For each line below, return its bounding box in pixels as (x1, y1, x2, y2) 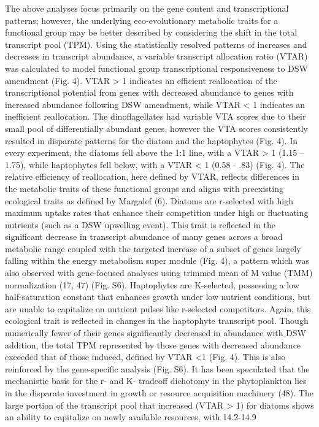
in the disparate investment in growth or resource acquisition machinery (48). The (5, 387, 313, 399)
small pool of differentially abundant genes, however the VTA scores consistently (5, 121, 308, 134)
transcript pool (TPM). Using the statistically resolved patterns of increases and (5, 37, 307, 50)
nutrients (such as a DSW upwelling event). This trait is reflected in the (5, 218, 275, 231)
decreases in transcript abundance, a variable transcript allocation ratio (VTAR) (5, 50, 308, 63)
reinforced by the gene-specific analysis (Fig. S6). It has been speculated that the (5, 362, 310, 375)
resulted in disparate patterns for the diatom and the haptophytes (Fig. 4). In (5, 134, 298, 147)
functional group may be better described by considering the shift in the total (5, 26, 298, 39)
